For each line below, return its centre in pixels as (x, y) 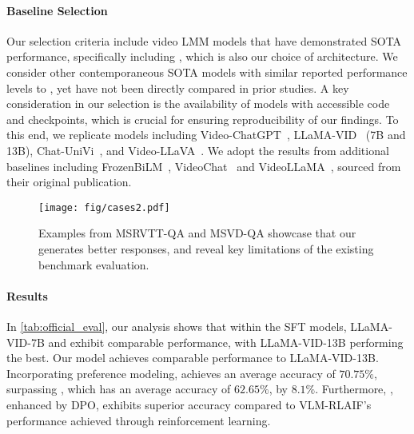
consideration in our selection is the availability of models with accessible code (198, 104)
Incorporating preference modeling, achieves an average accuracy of (171, 373)
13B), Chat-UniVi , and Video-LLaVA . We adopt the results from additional (198, 150)
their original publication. (69, 182)
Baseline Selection (57, 10)
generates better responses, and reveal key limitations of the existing (206, 248)
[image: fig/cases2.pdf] (104, 207)
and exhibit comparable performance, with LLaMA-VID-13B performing (226, 342)
